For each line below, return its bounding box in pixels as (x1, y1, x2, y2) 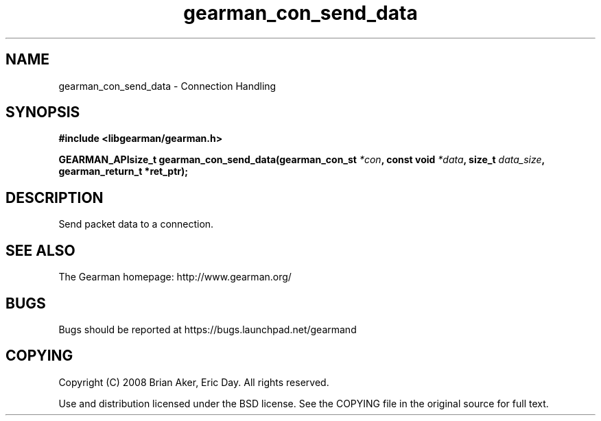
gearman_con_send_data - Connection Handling (58, 80, 276, 92)
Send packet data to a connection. (58, 218, 214, 230)
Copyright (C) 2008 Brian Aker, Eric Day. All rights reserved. (58, 376, 329, 388)
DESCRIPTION (5, 189, 104, 206)
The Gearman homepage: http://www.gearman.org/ (58, 271, 292, 283)
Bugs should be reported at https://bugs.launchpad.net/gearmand (58, 323, 357, 335)
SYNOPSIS (5, 104, 80, 121)
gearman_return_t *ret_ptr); (58, 165, 189, 178)
